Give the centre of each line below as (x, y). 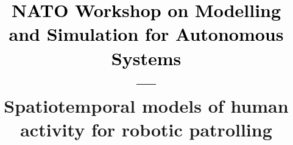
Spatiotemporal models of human (146, 105)
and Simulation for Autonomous (146, 34)
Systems (146, 58)
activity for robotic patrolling (146, 129)
